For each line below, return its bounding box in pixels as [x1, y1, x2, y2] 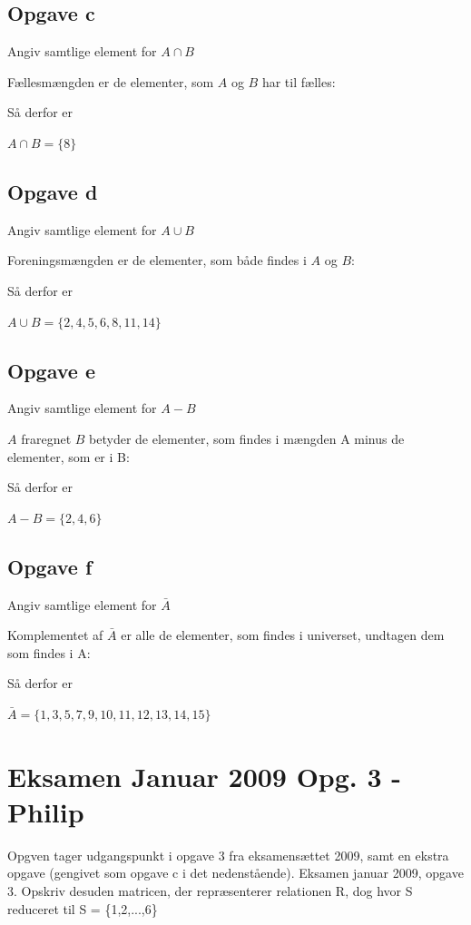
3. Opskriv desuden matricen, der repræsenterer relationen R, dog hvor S [7, 881, 413, 900]
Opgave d [7, 177, 98, 205]
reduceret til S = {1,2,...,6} [7, 899, 158, 918]
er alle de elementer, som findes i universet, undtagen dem [121, 625, 445, 645]
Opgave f [7, 552, 93, 580]
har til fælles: [261, 72, 336, 91]
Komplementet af [7, 625, 103, 645]
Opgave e [7, 356, 95, 384]
